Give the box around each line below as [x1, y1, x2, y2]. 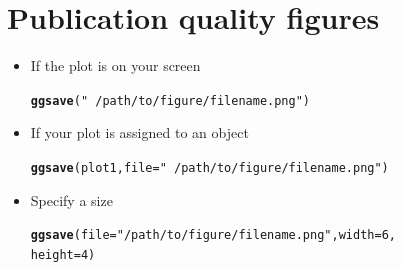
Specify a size [30, 189, 113, 210]
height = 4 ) [30, 247, 96, 262]
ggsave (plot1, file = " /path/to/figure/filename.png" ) [30, 160, 389, 175]
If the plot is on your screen [30, 55, 201, 76]
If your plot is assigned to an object [30, 122, 249, 143]
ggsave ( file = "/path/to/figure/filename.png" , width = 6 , [30, 228, 396, 243]
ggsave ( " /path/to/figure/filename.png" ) [30, 93, 311, 108]
